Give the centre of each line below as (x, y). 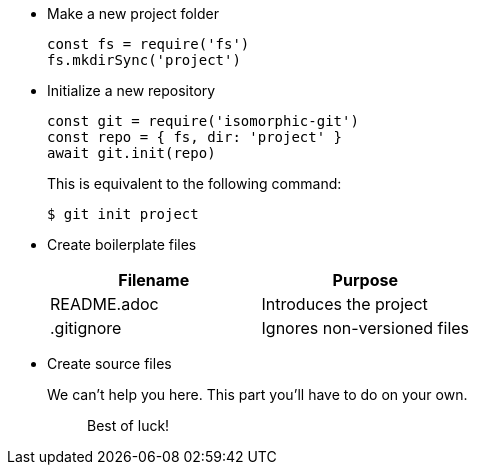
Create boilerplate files (122, 244)
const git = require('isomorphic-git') (203, 121)
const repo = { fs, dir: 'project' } (195, 137)
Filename (154, 280)
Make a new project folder (133, 13)
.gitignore (86, 328)
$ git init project (123, 214)
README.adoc (104, 304)
